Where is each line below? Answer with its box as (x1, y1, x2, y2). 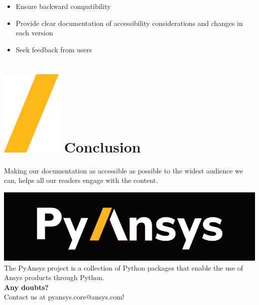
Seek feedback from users (15, 44, 92, 54)
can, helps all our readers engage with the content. (4, 175, 158, 185)
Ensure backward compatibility (15, 1, 111, 11)
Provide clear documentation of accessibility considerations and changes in (15, 17, 243, 28)
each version (15, 27, 53, 38)
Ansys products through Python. (4, 272, 105, 283)
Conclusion (64, 136, 141, 156)
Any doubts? (4, 282, 49, 292)
